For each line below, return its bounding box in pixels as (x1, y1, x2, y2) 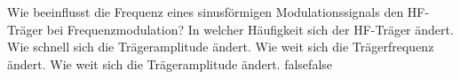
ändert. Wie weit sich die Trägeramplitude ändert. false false (7, 54, 333, 73)
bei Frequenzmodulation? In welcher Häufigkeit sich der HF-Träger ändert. (46, 20, 454, 38)
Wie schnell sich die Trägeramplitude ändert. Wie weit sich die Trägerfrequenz (7, 37, 434, 56)
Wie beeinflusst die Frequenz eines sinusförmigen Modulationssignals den (7, 3, 404, 20)
